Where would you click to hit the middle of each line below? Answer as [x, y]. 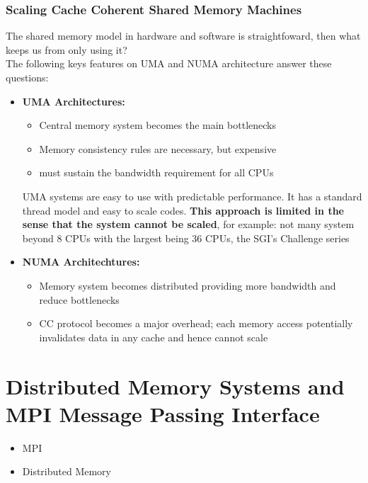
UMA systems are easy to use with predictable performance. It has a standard [192, 196]
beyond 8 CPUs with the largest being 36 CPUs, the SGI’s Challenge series [186, 238]
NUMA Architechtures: [81, 262]
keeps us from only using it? [67, 49]
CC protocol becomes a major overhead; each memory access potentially [196, 323]
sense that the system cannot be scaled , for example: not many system [188, 224]
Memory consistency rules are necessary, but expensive [158, 148]
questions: [27, 77]
